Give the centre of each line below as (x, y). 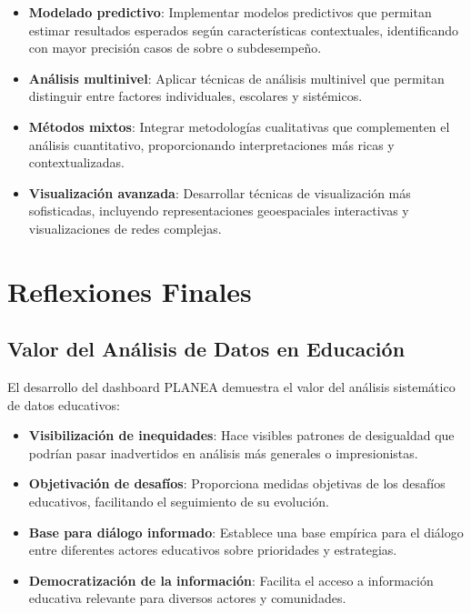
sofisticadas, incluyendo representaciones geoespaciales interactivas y (219, 211)
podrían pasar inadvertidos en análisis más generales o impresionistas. (223, 452)
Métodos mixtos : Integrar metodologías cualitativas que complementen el (239, 126)
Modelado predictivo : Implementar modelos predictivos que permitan (230, 12)
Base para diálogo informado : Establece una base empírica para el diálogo (246, 532)
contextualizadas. (76, 162)
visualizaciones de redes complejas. (125, 228)
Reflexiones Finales (130, 291)
